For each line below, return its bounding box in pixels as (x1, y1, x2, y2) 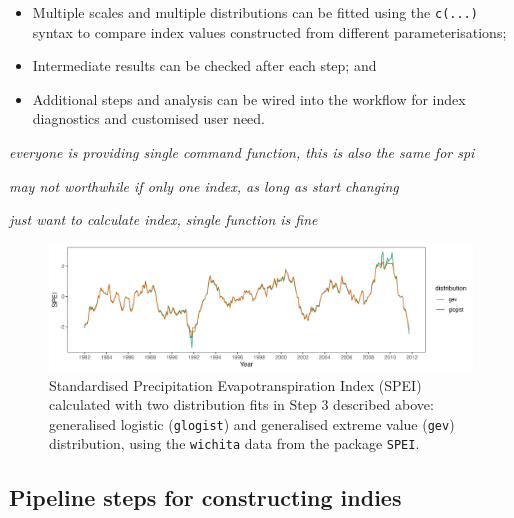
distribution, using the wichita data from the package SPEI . (49, 433, 420, 454)
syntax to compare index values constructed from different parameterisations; (32, 21, 507, 42)
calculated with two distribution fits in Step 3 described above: (49, 394, 434, 415)
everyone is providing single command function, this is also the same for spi (9, 142, 475, 163)
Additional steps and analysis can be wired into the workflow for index (32, 88, 466, 109)
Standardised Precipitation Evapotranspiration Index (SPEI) (49, 374, 422, 395)
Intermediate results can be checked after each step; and (32, 55, 377, 76)
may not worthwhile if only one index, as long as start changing (9, 175, 399, 196)
